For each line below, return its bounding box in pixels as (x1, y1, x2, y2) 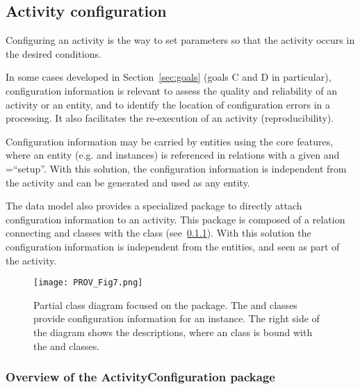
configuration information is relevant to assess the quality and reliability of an (6, 83, 337, 97)
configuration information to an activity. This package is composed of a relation (6, 212, 345, 226)
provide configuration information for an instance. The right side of (33, 311, 320, 326)
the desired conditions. (6, 46, 101, 61)
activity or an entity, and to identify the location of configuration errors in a (6, 97, 330, 111)
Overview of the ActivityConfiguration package (6, 368, 275, 386)
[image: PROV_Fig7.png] (33, 278, 143, 288)
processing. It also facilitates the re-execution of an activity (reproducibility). (6, 111, 334, 125)
